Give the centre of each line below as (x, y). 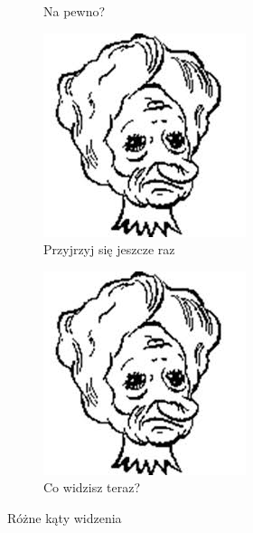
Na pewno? (75, 11)
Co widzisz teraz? (92, 487)
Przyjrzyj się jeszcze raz (109, 249)
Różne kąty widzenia (65, 517)
